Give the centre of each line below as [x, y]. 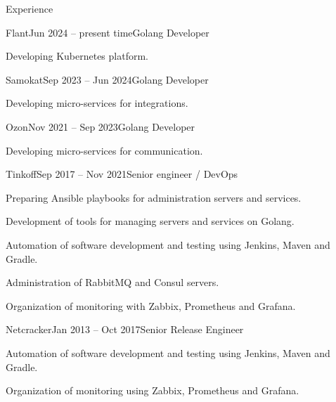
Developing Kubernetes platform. [77, 56]
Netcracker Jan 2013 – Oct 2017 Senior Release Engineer [125, 329]
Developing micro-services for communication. [104, 150]
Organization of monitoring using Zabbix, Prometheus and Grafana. [153, 390]
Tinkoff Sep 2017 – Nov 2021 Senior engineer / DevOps [122, 174]
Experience [30, 8]
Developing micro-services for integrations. [97, 103]
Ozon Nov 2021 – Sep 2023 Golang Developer [101, 126]
